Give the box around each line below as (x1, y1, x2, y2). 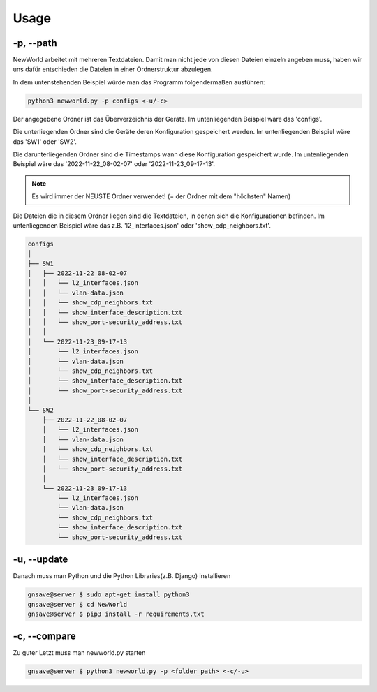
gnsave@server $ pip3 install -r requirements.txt (27, 610, 205, 618)
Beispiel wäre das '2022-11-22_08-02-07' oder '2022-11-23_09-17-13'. (13, 160, 216, 168)
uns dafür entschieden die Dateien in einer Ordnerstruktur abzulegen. (13, 65, 213, 73)
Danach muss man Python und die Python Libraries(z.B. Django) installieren (13, 572, 231, 580)
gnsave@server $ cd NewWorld (27, 601, 128, 608)
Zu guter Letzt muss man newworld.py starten (13, 649, 146, 657)
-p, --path (13, 37, 57, 49)
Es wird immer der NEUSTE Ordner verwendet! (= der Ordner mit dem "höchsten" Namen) (31, 192, 291, 200)
